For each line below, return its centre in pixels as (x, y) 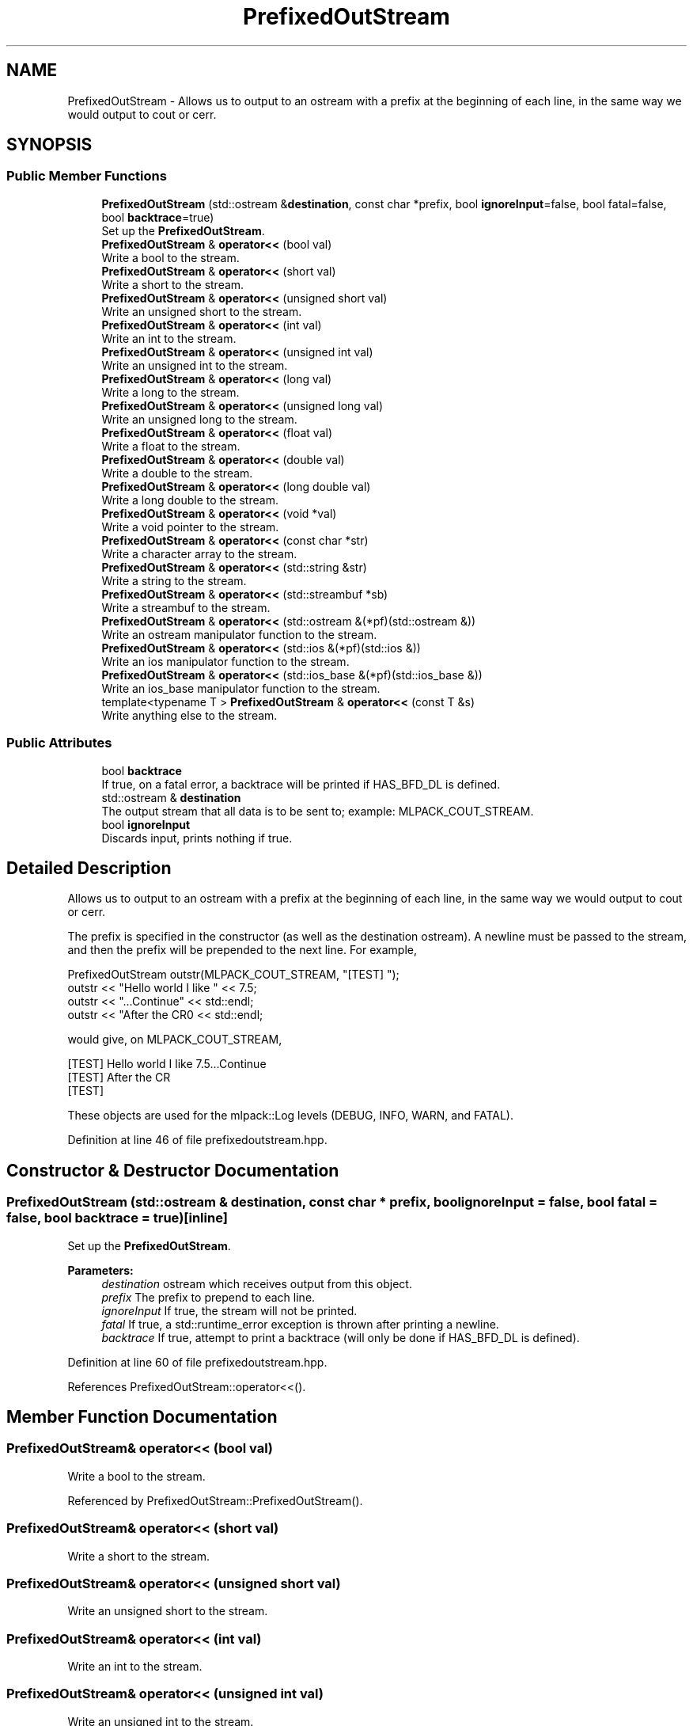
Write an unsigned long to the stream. (199, 419)
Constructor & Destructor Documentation (173, 1170)
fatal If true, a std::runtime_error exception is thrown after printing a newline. (300, 1324)
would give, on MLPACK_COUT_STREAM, (175, 1040)
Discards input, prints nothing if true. (197, 838)
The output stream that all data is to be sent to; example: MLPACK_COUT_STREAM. (318, 811)
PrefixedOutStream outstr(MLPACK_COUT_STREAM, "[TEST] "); (233, 975)
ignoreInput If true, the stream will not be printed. (229, 1310)
